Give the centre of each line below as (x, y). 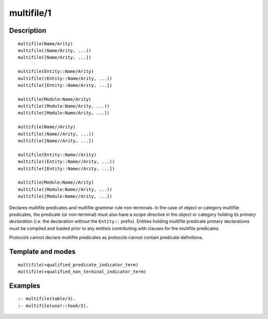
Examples (25, 286)
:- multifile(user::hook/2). (53, 306)
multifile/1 (30, 13)
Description (28, 31)
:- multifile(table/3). (47, 299)
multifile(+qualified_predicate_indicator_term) (78, 265)
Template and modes (42, 251)
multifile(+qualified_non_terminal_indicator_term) (82, 271)
